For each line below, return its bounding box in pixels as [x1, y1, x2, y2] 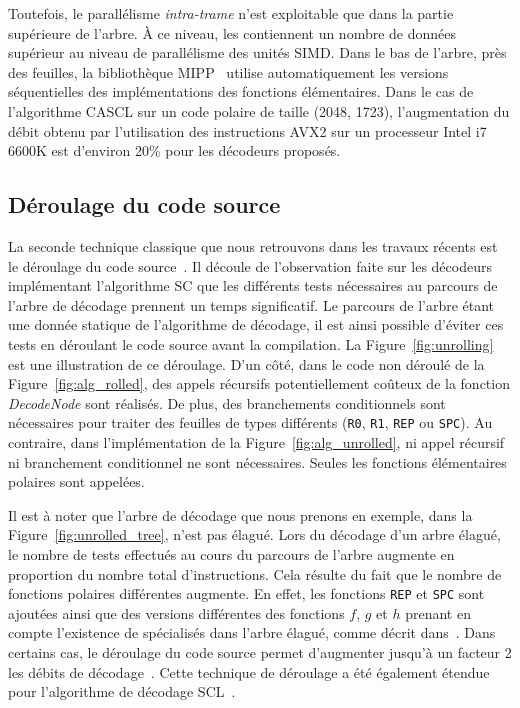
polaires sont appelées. [8, 471, 145, 492]
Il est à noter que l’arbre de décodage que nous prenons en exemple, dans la [8, 504, 473, 525]
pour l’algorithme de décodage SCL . [8, 681, 236, 702]
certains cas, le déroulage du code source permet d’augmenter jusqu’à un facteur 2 [8, 641, 512, 662]
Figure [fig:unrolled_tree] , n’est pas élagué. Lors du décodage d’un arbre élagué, [8, 524, 501, 545]
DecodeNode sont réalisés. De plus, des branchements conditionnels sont [8, 392, 446, 413]
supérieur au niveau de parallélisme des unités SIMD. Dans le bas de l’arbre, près [8, 42, 507, 63]
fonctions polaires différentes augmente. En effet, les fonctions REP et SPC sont [8, 583, 485, 604]
